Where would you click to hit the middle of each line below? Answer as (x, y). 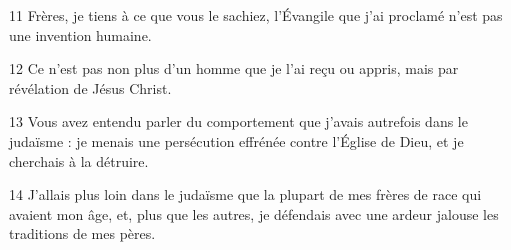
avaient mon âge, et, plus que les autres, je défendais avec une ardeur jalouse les (254, 213)
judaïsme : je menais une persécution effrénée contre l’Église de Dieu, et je (236, 140)
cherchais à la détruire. (79, 160)
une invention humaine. (80, 34)
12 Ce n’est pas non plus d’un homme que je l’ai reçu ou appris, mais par (234, 68)
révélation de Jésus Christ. (90, 87)
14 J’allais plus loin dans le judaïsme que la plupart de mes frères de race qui (245, 194)
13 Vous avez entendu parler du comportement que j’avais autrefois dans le (238, 121)
